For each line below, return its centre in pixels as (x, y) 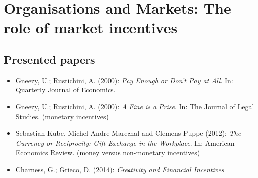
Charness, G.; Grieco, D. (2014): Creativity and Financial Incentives (120, 169)
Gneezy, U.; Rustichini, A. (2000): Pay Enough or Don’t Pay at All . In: (124, 80)
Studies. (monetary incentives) (62, 116)
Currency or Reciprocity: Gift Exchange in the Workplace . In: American (125, 142)
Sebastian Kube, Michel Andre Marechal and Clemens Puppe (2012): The (128, 133)
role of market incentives (91, 28)
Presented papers (50, 59)
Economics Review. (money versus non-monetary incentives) (108, 152)
